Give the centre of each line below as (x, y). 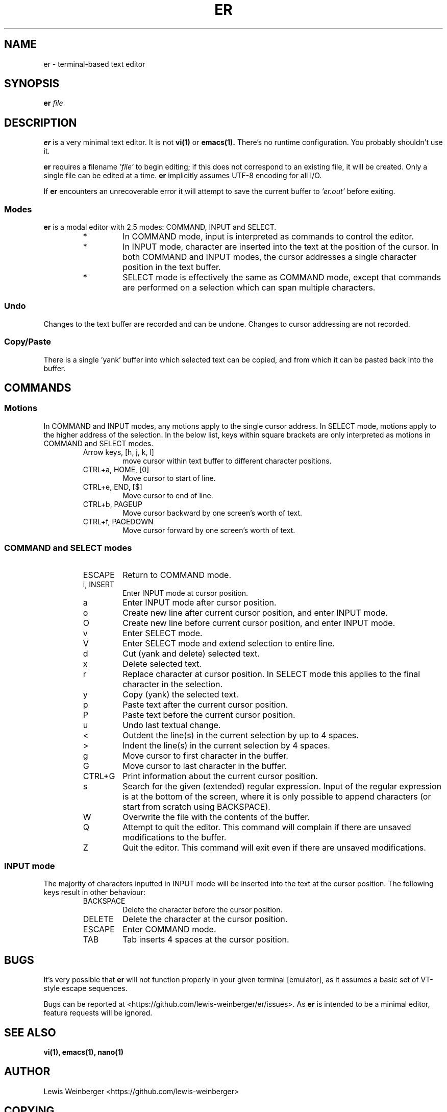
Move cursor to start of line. (169, 478)
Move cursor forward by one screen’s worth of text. (209, 530)
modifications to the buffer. (175, 837)
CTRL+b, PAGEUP (113, 504)
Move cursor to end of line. (168, 495)
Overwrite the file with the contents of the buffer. (216, 817)
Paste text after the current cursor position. (205, 704)
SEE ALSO (30, 1032)
